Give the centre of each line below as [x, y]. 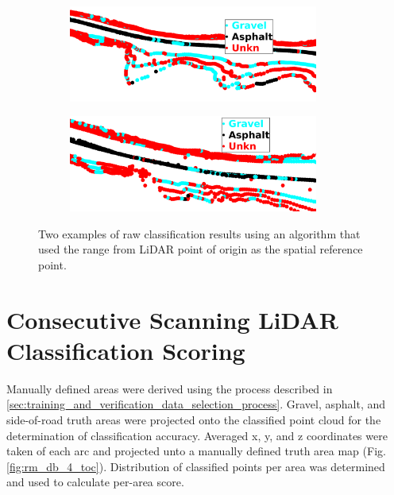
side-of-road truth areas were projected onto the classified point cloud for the [194, 419]
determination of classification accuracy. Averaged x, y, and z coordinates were [197, 435]
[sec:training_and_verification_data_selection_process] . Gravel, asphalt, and [196, 404]
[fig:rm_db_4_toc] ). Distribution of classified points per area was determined [196, 466]
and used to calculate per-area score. [95, 482]
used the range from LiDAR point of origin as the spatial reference [201, 249]
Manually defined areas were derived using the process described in [170, 388]
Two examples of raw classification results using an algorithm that [199, 233]
